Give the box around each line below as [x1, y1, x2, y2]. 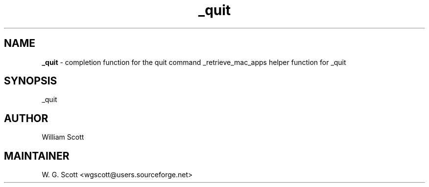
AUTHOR [4, 112, 48, 125]
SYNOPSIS [4, 75, 57, 87]
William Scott [42, 133, 84, 142]
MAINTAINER [4, 149, 70, 162]
